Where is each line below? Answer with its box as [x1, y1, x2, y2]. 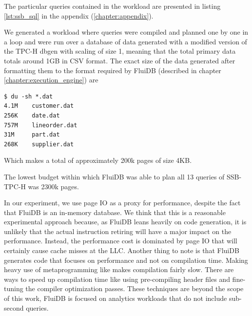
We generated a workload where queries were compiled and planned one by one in [4, 27, 249, 37]
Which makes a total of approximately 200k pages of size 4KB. [4, 155, 192, 165]
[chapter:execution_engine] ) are [4, 75, 98, 85]
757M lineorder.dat [4, 121, 78, 129]
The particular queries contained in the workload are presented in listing [4, 1, 221, 11]
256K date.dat [4, 112, 60, 119]
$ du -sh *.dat [4, 93, 53, 100]
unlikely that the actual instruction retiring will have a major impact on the [4, 226, 232, 236]
